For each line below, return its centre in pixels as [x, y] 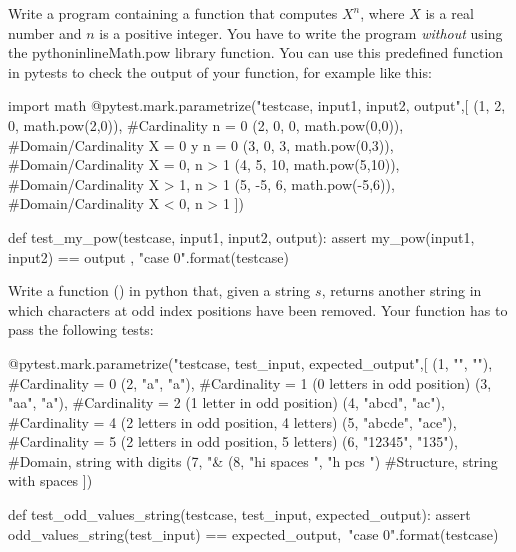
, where [382, 13]
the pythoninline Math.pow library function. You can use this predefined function [256, 52]
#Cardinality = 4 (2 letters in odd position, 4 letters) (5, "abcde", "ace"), [232, 421]
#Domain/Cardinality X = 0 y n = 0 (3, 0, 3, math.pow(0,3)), [201, 144]
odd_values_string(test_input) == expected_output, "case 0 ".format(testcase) [253, 533]
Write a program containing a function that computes [173, 13]
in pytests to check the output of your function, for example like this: [220, 71]
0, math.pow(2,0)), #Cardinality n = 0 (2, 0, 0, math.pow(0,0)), [206, 124]
